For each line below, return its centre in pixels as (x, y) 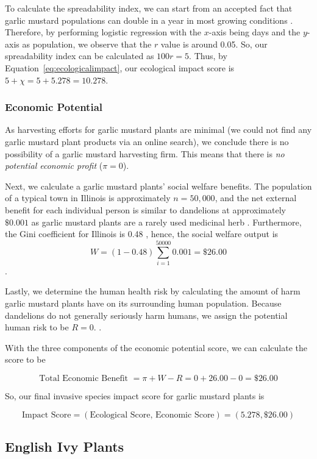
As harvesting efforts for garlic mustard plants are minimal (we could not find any (158, 130)
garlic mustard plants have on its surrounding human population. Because (143, 303)
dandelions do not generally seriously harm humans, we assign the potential (146, 315)
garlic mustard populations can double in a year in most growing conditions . (149, 20)
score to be (25, 359)
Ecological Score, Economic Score (152, 415)
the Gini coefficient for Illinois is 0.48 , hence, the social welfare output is (142, 234)
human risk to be (37, 327)
